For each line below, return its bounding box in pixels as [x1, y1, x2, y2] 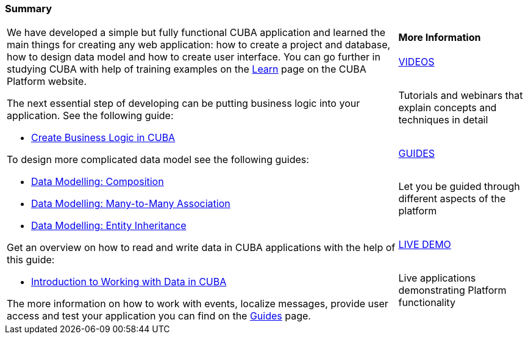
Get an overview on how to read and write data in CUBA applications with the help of [7, 241, 396, 254]
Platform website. [7, 75, 87, 88]
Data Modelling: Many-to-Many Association [31, 197, 230, 210]
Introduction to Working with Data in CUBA [31, 275, 227, 288]
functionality [398, 296, 455, 308]
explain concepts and [398, 101, 497, 114]
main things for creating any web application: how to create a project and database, [7, 38, 391, 51]
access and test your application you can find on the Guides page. [7, 310, 311, 323]
